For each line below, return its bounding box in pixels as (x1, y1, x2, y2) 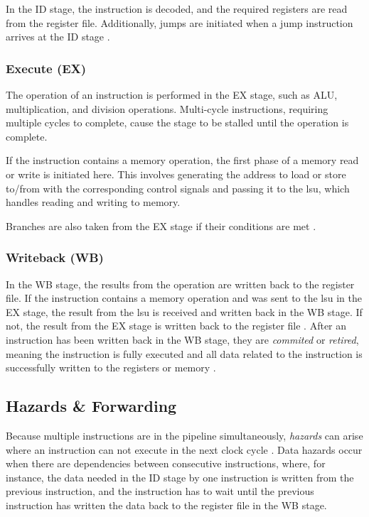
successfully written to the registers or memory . (6, 360, 216, 375)
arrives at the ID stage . (6, 29, 110, 44)
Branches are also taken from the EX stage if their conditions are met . (6, 218, 316, 233)
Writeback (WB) (6, 249, 104, 266)
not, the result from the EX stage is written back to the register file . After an (6, 318, 347, 333)
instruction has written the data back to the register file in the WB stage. (6, 497, 327, 512)
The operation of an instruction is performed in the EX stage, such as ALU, (6, 87, 338, 102)
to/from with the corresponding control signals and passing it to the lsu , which (6, 180, 350, 195)
